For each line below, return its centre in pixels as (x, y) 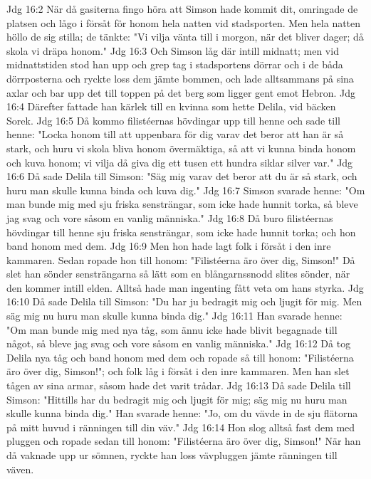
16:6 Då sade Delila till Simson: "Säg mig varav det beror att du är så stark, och (182, 176)
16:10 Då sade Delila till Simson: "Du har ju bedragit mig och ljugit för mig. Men (184, 301)
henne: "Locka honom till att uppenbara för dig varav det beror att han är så (175, 134)
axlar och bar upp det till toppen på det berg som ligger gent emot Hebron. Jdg (181, 92)
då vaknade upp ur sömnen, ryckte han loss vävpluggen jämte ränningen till (172, 455)
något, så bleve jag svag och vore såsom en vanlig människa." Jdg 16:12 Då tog (179, 343)
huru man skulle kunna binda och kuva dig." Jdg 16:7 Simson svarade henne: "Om (186, 190)
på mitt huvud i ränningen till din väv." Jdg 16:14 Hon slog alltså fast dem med (181, 427)
